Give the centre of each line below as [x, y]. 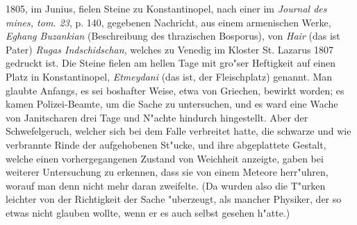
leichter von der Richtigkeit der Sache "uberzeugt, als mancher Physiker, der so [174, 199]
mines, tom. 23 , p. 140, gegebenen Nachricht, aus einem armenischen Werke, [168, 22]
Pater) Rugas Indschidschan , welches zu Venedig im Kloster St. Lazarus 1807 [170, 49]
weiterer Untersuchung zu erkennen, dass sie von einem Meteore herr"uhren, [167, 172]
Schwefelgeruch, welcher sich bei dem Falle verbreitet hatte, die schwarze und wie [178, 131]
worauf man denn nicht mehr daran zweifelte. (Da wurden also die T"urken [166, 185]
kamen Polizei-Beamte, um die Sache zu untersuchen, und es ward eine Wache [172, 104]
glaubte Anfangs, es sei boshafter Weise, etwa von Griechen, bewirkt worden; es [175, 90]
